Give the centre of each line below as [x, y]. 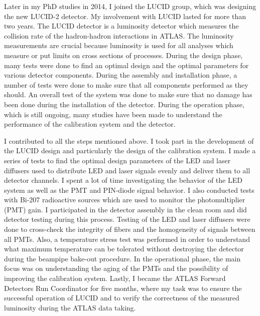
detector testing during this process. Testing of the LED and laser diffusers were [127, 219]
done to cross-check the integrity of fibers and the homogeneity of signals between [130, 229]
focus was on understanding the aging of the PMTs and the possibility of [116, 268]
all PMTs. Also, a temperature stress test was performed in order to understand [127, 239]
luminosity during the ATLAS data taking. [70, 307]
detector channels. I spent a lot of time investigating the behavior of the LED [123, 180]
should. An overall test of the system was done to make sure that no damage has [128, 94]
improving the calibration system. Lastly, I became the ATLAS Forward [115, 278]
